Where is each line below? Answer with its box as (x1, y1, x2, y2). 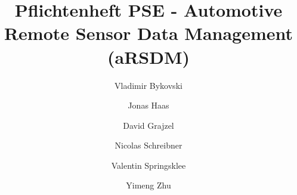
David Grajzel (123, 119, 174, 131)
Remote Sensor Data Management (4, 21, 293, 45)
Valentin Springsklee (111, 159, 186, 171)
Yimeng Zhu (126, 179, 171, 191)
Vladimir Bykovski (115, 79, 182, 91)
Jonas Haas (128, 99, 169, 112)
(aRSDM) (107, 44, 190, 69)
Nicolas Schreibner (115, 139, 182, 151)
